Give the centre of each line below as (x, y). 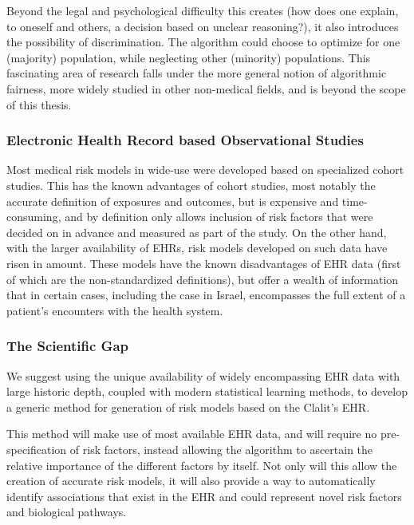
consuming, (34, 217)
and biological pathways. (67, 512)
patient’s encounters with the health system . (115, 310)
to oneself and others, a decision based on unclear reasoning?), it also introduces (203, 26)
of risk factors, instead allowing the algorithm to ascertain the (221, 449)
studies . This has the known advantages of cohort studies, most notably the (191, 185)
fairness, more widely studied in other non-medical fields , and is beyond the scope (206, 88)
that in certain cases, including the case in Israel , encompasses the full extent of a (206, 295)
